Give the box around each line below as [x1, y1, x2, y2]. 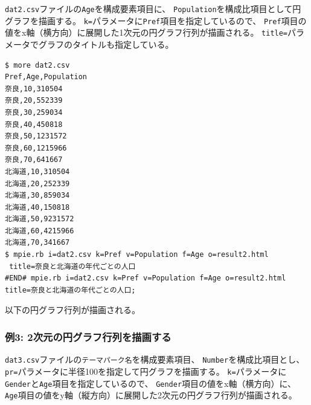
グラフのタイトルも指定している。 [38, 37, 174, 50]
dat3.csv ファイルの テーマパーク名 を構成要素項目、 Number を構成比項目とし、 [5, 353, 305, 366]
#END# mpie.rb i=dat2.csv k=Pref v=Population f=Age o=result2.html [5, 274, 286, 283]
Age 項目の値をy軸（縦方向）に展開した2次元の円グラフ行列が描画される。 [5, 389, 297, 401]
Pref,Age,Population [5, 73, 88, 82]
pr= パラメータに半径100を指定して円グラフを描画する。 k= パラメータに [5, 364, 287, 377]
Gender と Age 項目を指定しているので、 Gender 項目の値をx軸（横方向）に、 [5, 377, 297, 389]
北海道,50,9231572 [5, 215, 74, 224]
